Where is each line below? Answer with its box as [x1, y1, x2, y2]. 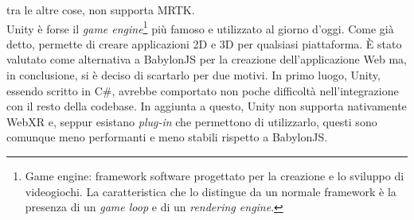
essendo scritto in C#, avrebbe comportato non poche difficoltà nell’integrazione [6, 82, 399, 98]
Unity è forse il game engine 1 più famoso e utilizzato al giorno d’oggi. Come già [6, 17, 394, 37]
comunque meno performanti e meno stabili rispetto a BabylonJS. [6, 129, 328, 145]
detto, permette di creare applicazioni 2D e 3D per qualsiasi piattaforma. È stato [6, 35, 402, 52]
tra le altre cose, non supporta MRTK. [6, 2, 195, 17]
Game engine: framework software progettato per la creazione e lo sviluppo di [25, 168, 404, 183]
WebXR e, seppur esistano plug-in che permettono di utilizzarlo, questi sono [6, 113, 377, 129]
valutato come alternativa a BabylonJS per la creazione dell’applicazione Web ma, [6, 51, 407, 68]
